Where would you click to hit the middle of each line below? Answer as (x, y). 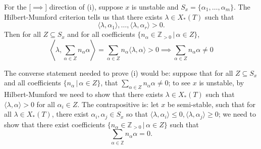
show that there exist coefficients (55, 124)
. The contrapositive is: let (118, 104)
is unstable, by (222, 83)
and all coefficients (33, 83)
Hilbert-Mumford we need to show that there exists (84, 94)
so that (137, 114)
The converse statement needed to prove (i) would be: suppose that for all (119, 72)
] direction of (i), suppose (84, 7)
